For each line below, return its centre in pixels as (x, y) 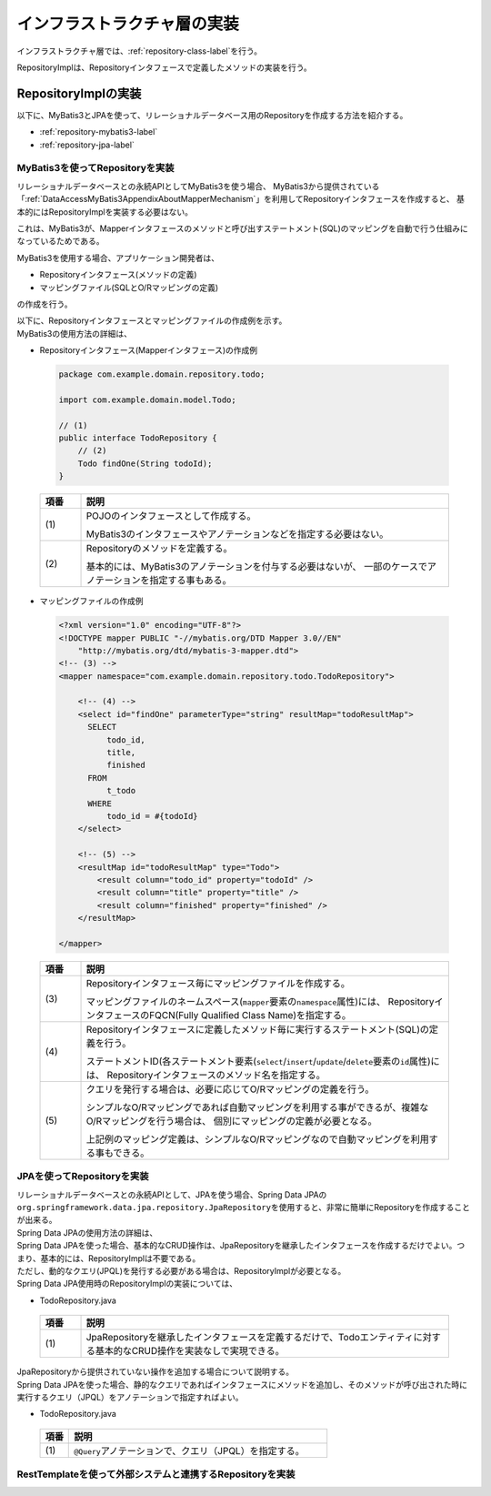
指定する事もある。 (190, 581)
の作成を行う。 (45, 304)
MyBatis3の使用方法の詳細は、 (74, 333)
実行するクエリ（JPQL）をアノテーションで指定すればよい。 (130, 1397)
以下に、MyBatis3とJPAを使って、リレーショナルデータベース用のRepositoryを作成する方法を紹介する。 (212, 115)
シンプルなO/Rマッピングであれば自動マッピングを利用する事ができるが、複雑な (257, 1107)
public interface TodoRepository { (138, 438)
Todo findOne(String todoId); (145, 463)
